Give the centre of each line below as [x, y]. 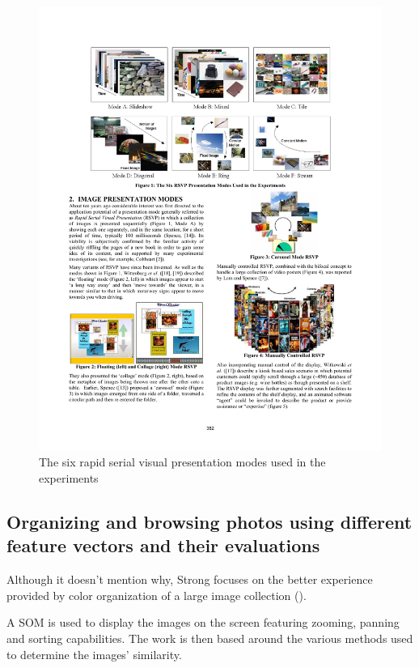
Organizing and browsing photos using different [209, 522]
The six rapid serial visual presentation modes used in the [182, 462]
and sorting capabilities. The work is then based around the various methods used [210, 638]
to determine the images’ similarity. [94, 654]
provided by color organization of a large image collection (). [157, 595]
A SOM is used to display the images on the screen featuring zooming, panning [203, 622]
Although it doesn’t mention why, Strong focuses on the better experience [190, 579]
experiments [69, 478]
